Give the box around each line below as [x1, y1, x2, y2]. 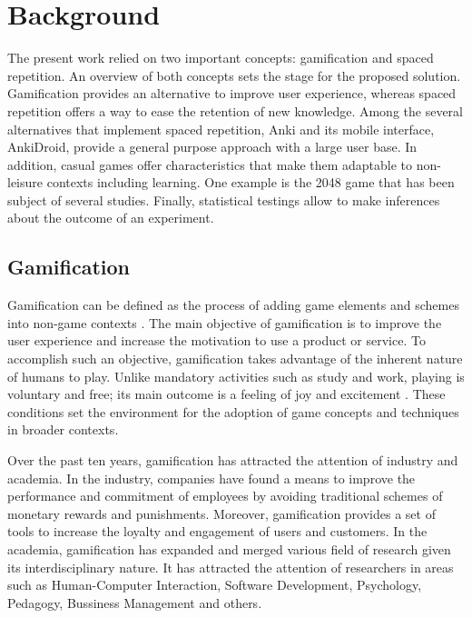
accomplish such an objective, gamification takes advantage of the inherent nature [7, 349, 463, 368]
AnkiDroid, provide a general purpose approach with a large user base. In [7, 137, 418, 156]
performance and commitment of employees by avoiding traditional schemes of [7, 486, 443, 505]
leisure [7, 173, 44, 192]
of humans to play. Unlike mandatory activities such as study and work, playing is [7, 366, 465, 385]
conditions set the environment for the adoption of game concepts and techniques [7, 402, 459, 421]
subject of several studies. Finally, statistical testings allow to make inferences [7, 190, 440, 209]
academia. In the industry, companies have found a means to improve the [7, 468, 416, 487]
